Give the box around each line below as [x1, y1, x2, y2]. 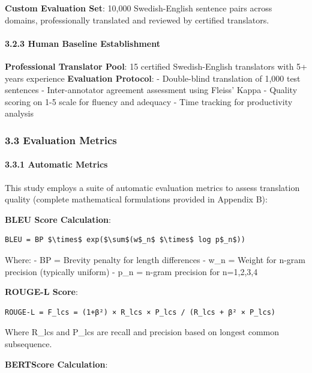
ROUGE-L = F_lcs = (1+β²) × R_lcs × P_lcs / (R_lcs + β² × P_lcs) [5, 308, 276, 317]
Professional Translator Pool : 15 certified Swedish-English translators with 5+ [5, 59, 307, 72]
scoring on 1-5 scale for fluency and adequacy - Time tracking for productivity [5, 95, 293, 108]
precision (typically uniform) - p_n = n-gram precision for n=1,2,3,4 [5, 265, 258, 277]
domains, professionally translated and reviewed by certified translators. [5, 13, 269, 26]
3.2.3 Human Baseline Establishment [5, 37, 160, 49]
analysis [5, 107, 34, 120]
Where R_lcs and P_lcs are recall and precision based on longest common [5, 326, 280, 338]
